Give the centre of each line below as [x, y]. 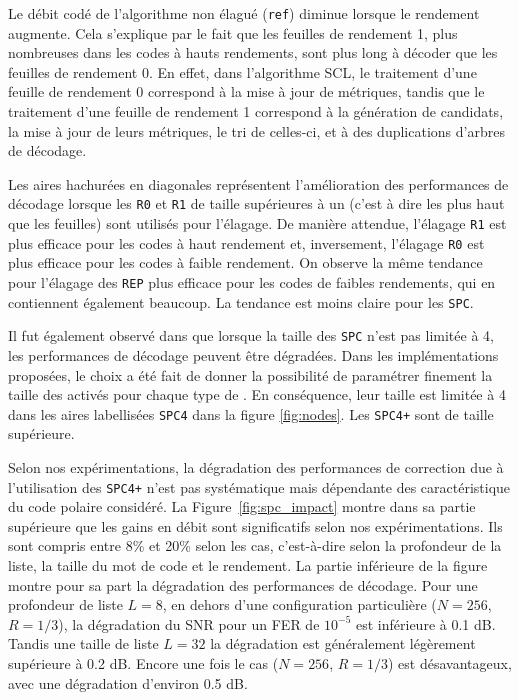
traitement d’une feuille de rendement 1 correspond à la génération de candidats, [256, 111]
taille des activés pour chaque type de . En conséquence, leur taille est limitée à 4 [257, 394]
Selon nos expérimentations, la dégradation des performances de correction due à [256, 466]
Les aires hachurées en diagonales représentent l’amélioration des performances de [258, 183]
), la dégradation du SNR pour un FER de [189, 623]
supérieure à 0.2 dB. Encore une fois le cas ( [143, 662]
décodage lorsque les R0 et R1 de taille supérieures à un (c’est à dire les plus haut [256, 203]
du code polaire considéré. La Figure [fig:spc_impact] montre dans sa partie [242, 506]
